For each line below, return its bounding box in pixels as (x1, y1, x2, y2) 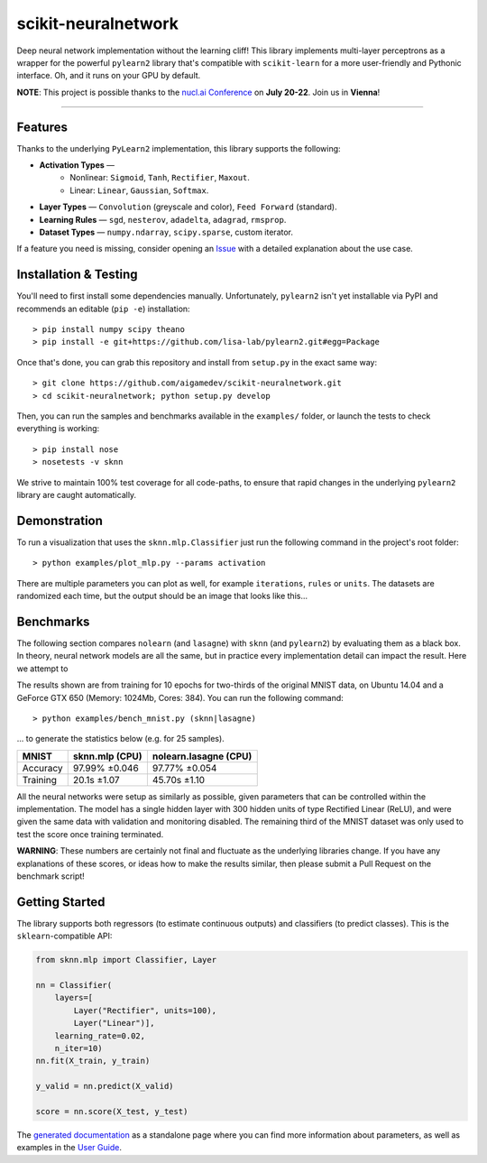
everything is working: (16, 423, 100, 434)
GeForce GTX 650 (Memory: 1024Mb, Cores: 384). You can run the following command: (16, 692, 345, 703)
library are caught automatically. (16, 489, 137, 500)
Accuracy (22, 761, 63, 774)
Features (16, 119, 68, 134)
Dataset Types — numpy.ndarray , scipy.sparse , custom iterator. (39, 226, 293, 237)
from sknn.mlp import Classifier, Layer (35, 955, 216, 965)
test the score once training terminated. (16, 828, 164, 839)
